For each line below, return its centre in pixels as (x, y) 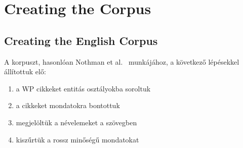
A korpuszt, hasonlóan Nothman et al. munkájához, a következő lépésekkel (122, 61)
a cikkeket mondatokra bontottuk (68, 105)
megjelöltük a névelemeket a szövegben (76, 122)
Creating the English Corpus (81, 40)
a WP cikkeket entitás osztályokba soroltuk (83, 88)
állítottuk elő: (25, 71)
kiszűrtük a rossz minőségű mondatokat (77, 139)
